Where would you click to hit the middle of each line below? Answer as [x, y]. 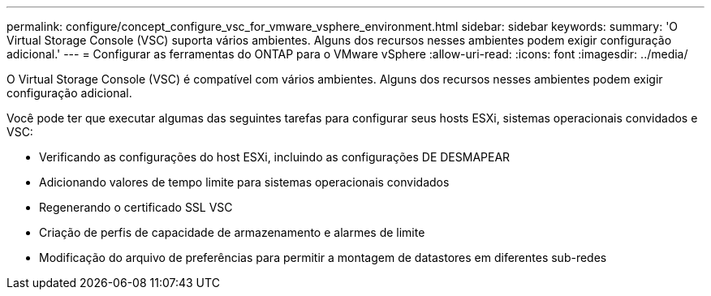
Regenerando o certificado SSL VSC [136, 207]
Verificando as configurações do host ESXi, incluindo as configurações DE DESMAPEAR [275, 157]
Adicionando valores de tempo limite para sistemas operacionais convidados [244, 182]
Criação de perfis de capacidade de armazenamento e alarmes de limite [232, 232]
